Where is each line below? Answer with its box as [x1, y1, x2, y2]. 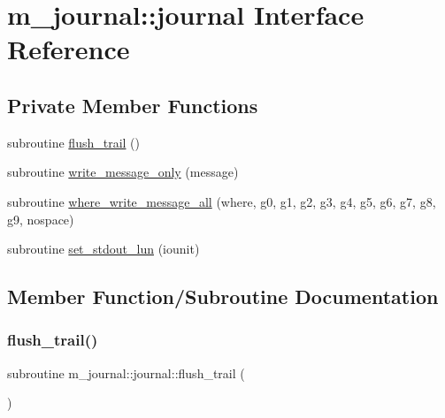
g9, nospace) [7, 209, 74, 228]
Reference [7, 31, 130, 67]
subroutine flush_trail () [7, 133, 141, 151]
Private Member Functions [7, 91, 258, 118]
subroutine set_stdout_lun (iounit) [7, 239, 200, 258]
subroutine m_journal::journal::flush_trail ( [7, 363, 245, 382]
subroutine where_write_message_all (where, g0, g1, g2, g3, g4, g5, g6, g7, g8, [7, 192, 436, 210]
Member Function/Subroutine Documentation [7, 283, 439, 310]
